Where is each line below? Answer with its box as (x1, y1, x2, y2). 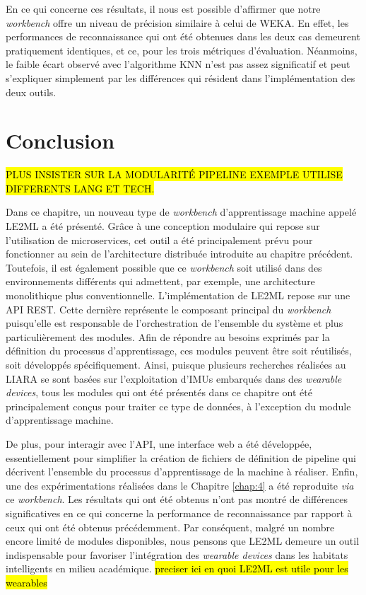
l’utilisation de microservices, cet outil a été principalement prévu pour (6, 232, 313, 247)
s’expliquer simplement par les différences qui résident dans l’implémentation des (6, 70, 355, 85)
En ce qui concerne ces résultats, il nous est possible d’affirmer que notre (6, 1, 321, 16)
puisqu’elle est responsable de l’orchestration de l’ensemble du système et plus (6, 316, 343, 330)
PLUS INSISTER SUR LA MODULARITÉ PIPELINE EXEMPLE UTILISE (6, 167, 343, 182)
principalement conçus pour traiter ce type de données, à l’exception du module (6, 398, 351, 413)
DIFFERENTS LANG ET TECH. (6, 180, 155, 195)
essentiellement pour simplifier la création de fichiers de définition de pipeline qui (6, 450, 356, 465)
